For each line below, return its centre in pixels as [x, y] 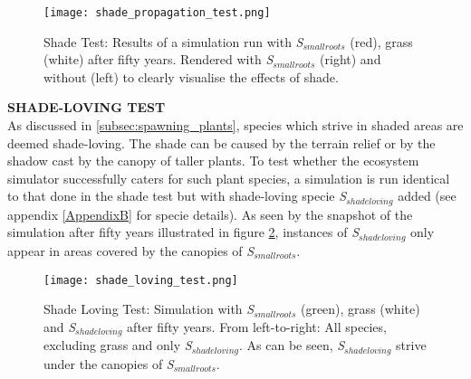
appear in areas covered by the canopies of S [131, 250]
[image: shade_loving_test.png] [141, 280]
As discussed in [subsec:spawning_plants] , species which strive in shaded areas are [235, 125]
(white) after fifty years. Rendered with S [159, 59]
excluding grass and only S [118, 345]
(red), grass [381, 41]
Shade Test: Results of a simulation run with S [173, 41]
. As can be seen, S [292, 345]
